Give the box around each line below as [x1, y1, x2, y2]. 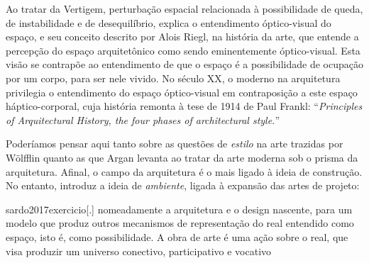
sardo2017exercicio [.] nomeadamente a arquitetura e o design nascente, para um [6, 201, 353, 216]
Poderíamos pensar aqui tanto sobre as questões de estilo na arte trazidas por [6, 136, 343, 151]
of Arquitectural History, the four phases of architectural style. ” [6, 112, 280, 127]
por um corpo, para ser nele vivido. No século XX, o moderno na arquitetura [6, 70, 341, 85]
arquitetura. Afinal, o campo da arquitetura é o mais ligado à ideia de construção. [6, 164, 363, 179]
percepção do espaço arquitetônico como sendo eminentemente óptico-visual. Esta [6, 43, 360, 57]
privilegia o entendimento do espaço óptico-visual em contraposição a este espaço [6, 84, 358, 99]
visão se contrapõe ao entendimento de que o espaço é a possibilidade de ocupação [6, 57, 363, 72]
